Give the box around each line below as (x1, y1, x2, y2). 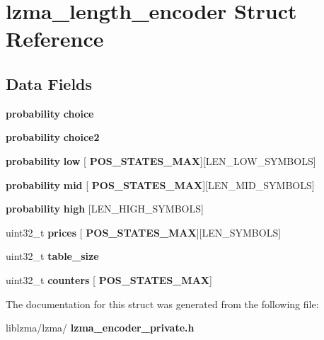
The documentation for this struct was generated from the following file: (6, 296, 319, 311)
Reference (6, 24, 104, 53)
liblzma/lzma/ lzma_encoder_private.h (6, 320, 195, 335)
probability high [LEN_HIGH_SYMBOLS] (6, 201, 204, 216)
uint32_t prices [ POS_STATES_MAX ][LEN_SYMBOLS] (6, 225, 282, 239)
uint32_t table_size (6, 249, 99, 263)
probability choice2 (6, 130, 100, 144)
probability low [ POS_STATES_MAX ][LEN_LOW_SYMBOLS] (6, 153, 316, 168)
